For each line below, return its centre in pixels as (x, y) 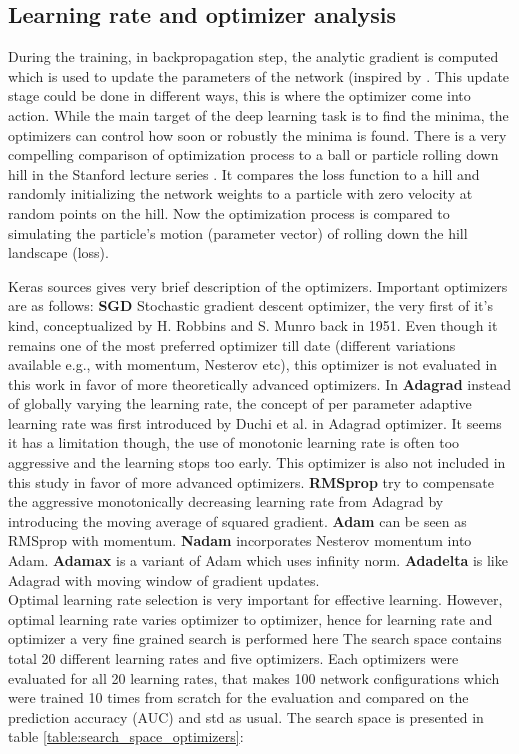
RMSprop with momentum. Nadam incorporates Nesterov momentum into (240, 540)
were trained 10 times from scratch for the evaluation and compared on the (238, 697)
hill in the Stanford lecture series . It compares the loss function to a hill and (244, 173)
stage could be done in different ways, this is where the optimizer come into (239, 95)
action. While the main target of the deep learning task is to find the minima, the (258, 114)
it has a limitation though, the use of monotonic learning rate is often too (234, 442)
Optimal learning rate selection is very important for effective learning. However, (255, 599)
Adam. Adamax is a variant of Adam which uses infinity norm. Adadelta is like (258, 560)
